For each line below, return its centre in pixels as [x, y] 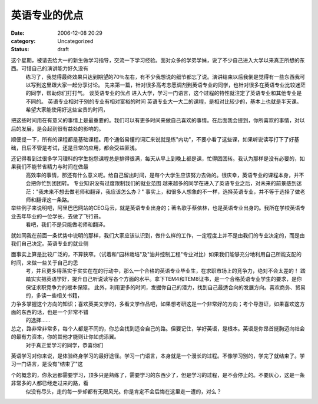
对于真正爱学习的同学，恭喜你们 [64, 345]
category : [23, 41]
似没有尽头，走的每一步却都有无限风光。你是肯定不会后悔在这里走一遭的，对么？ [124, 391]
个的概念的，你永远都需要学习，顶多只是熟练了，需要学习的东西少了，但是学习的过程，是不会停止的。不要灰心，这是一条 [158, 375]
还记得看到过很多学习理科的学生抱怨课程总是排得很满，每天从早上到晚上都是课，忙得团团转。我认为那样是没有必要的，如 [158, 158]
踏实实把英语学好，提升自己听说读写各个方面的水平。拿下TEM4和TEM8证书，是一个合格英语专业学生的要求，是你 [164, 279]
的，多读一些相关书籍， [54, 296]
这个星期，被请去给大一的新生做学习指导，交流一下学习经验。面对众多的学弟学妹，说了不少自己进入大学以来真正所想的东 [158, 60]
